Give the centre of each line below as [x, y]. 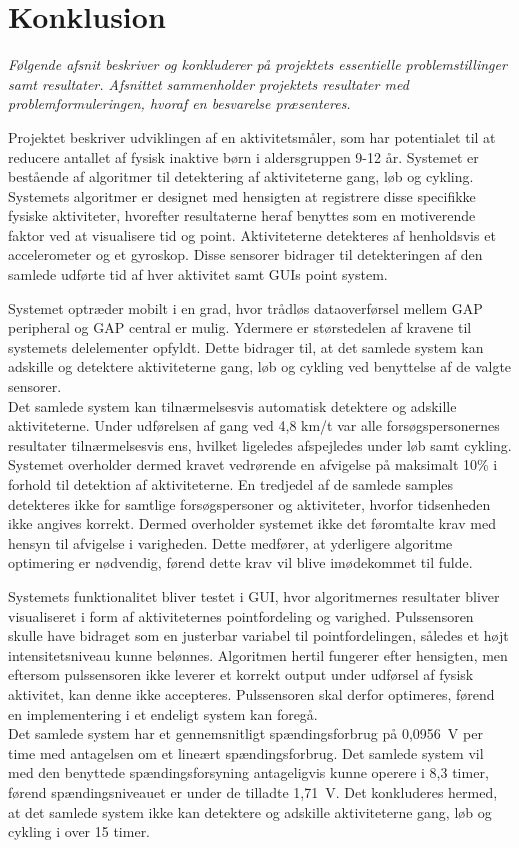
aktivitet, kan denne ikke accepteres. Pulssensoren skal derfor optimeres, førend [251, 693]
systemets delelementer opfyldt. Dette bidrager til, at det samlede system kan [246, 346]
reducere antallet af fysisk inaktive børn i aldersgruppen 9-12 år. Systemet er [243, 156]
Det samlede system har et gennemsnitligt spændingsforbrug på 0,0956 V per [245, 733]
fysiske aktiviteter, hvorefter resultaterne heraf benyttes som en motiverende [242, 215]
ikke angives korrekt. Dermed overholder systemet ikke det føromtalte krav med [252, 523]
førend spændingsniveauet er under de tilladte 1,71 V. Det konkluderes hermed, [253, 791]
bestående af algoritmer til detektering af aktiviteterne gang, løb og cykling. [241, 176]
